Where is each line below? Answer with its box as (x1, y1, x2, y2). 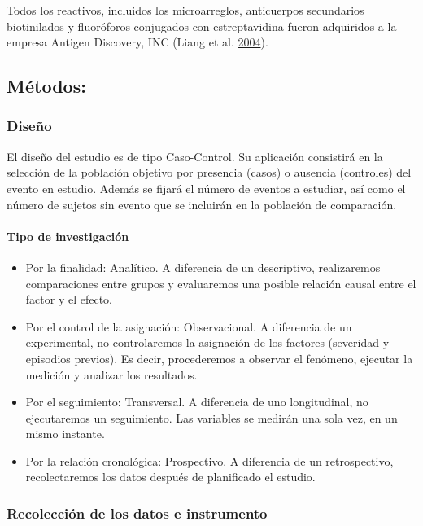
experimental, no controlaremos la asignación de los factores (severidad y (25, 334, 390, 351)
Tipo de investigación (7, 227, 129, 244)
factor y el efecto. (25, 291, 112, 308)
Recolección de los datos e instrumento (7, 503, 268, 523)
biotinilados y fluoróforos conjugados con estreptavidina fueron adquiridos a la (7, 17, 397, 34)
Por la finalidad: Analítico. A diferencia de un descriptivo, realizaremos (25, 258, 381, 275)
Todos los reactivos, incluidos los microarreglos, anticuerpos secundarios (7, 2, 364, 18)
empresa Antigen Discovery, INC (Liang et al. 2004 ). (7, 33, 268, 50)
